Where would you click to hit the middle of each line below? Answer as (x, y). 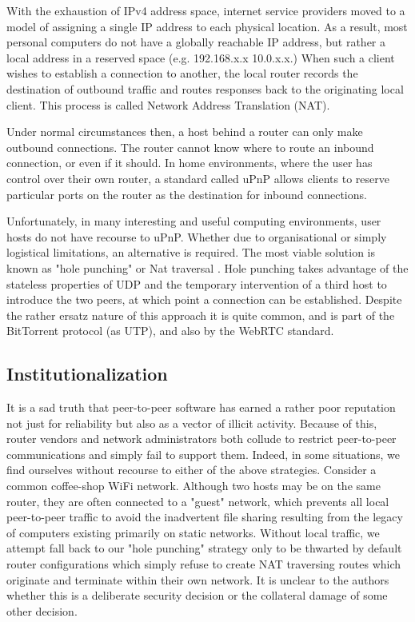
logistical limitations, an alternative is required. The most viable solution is (191, 252)
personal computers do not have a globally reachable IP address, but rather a (196, 42)
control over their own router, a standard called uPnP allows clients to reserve (198, 178)
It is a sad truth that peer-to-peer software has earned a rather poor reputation (201, 407)
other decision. (42, 610)
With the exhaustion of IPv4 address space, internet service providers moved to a (206, 10)
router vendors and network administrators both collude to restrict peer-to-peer (202, 439)
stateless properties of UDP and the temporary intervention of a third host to (197, 283)
